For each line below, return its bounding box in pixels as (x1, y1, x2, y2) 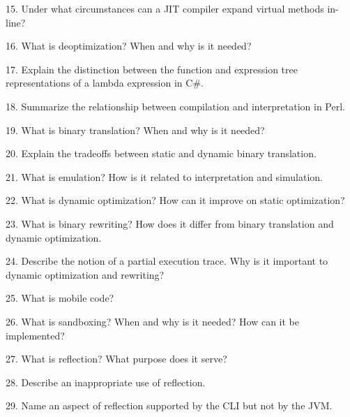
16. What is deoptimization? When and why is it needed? (6, 38, 252, 53)
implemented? (6, 328, 65, 342)
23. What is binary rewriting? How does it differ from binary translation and (6, 216, 334, 231)
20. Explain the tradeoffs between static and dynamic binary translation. (6, 146, 317, 161)
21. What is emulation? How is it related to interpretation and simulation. (6, 169, 323, 184)
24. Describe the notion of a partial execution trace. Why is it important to (6, 254, 328, 268)
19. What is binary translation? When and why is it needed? (6, 122, 265, 137)
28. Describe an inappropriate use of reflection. (6, 374, 206, 389)
